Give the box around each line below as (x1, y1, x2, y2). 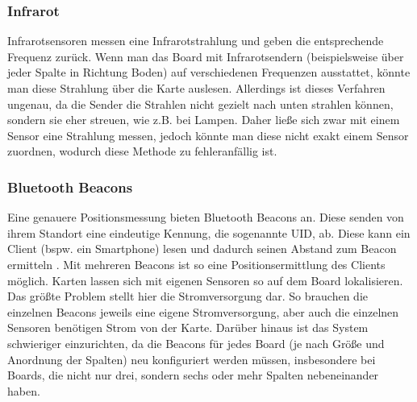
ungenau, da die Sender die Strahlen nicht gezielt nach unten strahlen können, (7, 95, 394, 112)
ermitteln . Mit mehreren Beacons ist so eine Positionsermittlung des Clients (7, 255, 386, 272)
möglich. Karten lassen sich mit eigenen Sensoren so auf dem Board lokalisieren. (7, 271, 403, 288)
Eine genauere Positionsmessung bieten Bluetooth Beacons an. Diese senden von (7, 209, 404, 226)
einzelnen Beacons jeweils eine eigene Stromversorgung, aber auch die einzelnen (7, 303, 399, 320)
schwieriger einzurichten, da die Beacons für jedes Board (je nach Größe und (7, 334, 385, 351)
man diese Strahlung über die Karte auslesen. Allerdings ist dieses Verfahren (7, 80, 386, 96)
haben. (7, 382, 40, 399)
